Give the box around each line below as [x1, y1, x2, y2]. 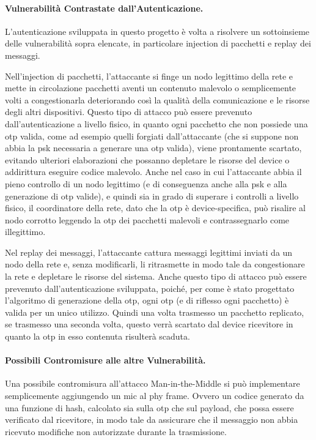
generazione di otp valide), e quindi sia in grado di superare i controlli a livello [5, 189, 299, 202]
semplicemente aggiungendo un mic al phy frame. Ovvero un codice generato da [5, 389, 304, 402]
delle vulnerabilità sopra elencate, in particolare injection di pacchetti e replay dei [5, 37, 311, 50]
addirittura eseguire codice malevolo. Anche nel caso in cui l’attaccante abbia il [5, 165, 302, 178]
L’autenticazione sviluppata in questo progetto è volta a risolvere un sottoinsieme [5, 24, 310, 37]
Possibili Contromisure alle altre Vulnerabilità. [5, 354, 206, 367]
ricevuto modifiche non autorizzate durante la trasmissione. [5, 425, 227, 438]
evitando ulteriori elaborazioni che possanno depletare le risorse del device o [5, 153, 290, 166]
